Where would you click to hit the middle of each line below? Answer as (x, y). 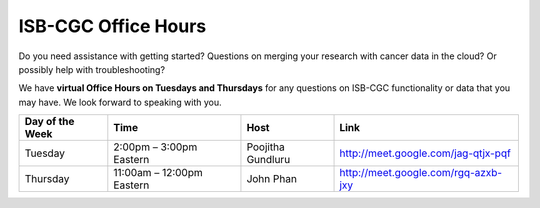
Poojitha (265, 147)
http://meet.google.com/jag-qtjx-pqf (425, 153)
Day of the (49, 122)
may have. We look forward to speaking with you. (120, 102)
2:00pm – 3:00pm (155, 147)
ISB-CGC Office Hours (112, 26)
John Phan (271, 179)
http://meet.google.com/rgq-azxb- (421, 173)
